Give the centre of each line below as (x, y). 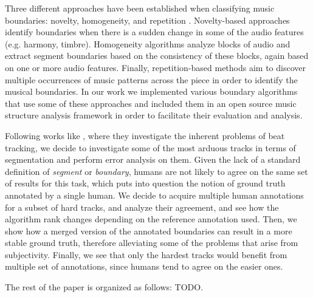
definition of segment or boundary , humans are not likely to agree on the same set (156, 171)
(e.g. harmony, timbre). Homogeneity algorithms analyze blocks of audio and (148, 43)
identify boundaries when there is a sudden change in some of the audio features (154, 32)
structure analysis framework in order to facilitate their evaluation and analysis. (154, 115)
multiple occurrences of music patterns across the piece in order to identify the (151, 79)
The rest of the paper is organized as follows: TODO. (104, 287)
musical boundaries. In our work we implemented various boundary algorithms (151, 91)
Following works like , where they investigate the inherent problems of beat (145, 135)
